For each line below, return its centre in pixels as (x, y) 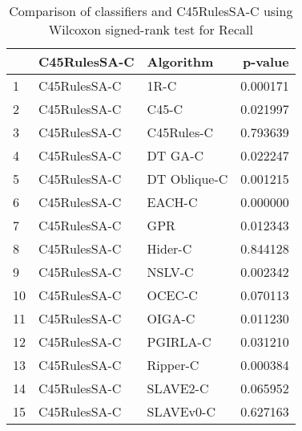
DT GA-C (175, 155)
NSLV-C (170, 272)
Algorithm (180, 61)
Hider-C (169, 248)
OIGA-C (171, 318)
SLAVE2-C (178, 388)
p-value (266, 61)
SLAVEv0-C (181, 411)
